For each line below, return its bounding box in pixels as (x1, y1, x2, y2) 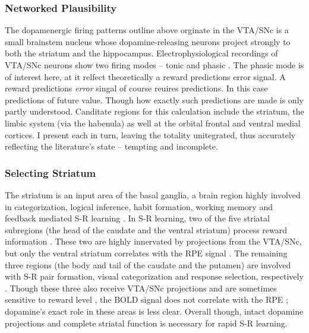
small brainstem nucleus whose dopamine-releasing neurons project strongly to (5, 35, 291, 47)
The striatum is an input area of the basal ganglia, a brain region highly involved (5, 188, 301, 201)
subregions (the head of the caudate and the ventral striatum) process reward (5, 223, 288, 236)
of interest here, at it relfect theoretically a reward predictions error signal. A (5, 70, 286, 83)
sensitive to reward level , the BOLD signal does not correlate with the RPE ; (5, 293, 288, 306)
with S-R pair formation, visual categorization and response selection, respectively (5, 270, 304, 283)
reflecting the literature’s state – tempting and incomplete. (5, 140, 218, 153)
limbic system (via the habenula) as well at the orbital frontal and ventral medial (5, 116, 301, 129)
